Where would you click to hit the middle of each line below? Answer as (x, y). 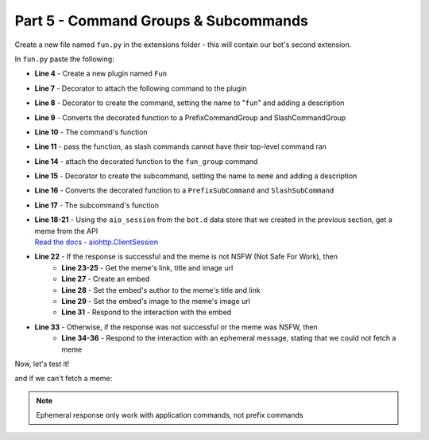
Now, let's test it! (42, 364)
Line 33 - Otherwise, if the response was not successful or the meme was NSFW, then (176, 327)
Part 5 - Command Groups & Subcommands (162, 21)
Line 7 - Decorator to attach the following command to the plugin (141, 88)
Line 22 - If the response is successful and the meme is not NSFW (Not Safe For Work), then (186, 257)
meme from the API (66, 231)
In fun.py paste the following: (64, 59)
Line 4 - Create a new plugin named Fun (101, 74)
